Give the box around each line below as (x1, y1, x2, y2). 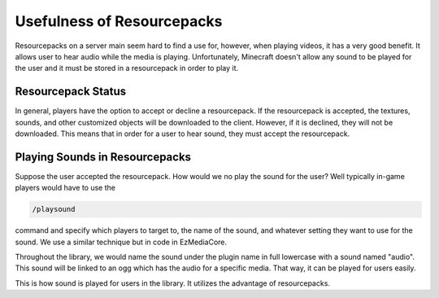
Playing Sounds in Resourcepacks (15, 150, 191, 164)
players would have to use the (15, 183, 115, 193)
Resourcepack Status (15, 85, 127, 99)
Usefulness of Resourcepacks (15, 12, 223, 30)
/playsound (32, 204, 76, 214)
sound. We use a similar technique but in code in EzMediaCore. (15, 237, 228, 247)
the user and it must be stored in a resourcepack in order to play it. (15, 64, 239, 73)
